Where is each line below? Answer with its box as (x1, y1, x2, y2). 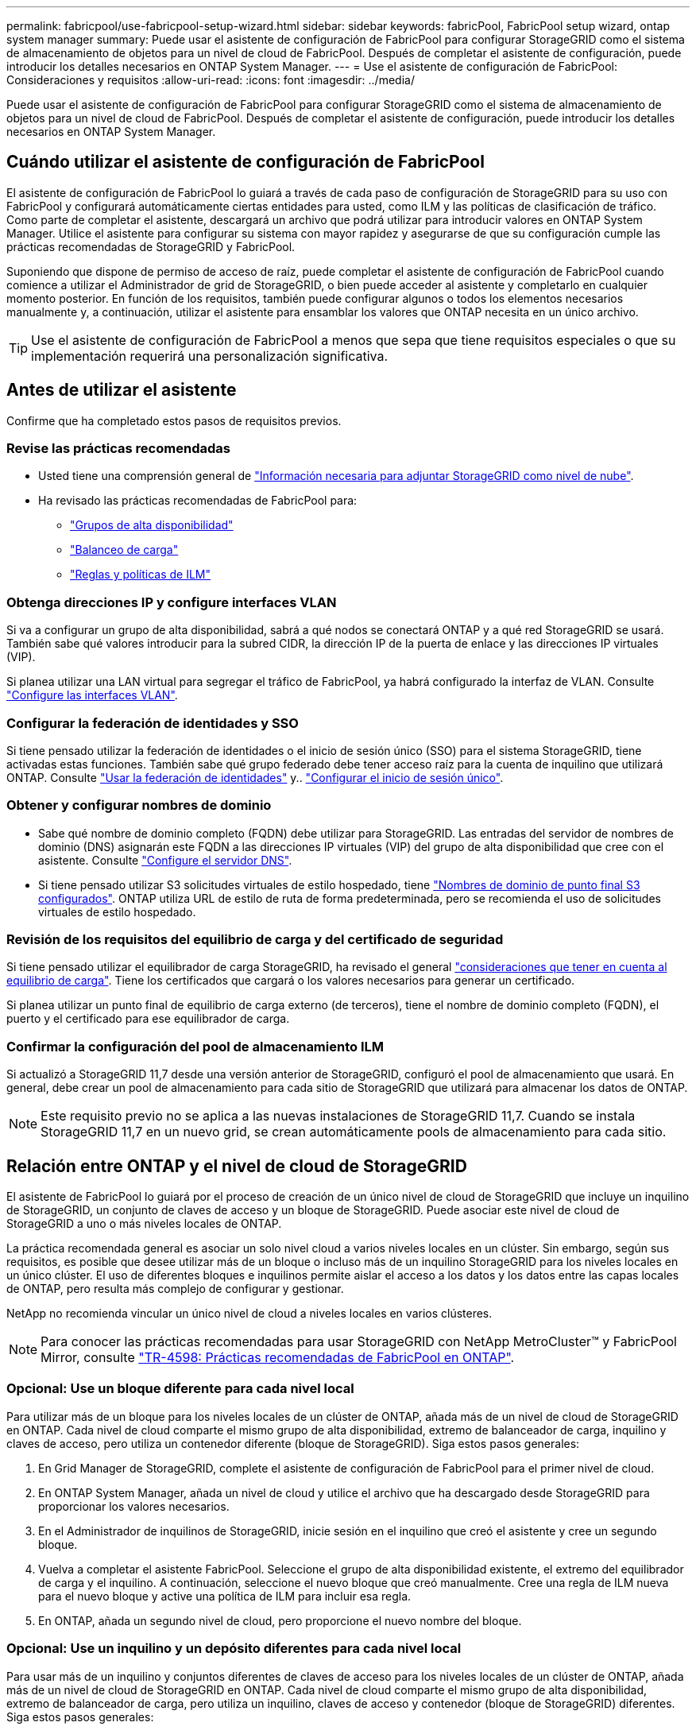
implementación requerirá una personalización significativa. (31, 347, 389, 364)
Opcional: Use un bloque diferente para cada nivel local (6, 1380, 354, 1397)
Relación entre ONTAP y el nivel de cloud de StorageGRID (6, 1155, 467, 1176)
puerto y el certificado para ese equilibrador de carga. (6, 1012, 290, 1026)
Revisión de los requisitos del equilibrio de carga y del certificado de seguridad (6, 931, 504, 948)
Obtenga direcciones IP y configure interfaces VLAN (6, 594, 337, 610)
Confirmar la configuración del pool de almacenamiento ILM (6, 1038, 384, 1055)
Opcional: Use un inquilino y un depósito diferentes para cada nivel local (6, 1640, 462, 1657)
